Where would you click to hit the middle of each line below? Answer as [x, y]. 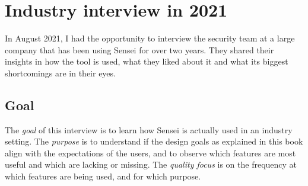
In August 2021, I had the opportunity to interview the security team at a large [150, 38]
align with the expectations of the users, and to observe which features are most [150, 153]
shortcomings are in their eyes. [60, 73]
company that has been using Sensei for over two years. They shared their [139, 49]
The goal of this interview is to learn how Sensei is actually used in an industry [149, 129]
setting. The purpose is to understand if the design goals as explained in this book [154, 141]
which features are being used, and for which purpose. [103, 176]
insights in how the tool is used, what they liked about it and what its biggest [147, 61]
